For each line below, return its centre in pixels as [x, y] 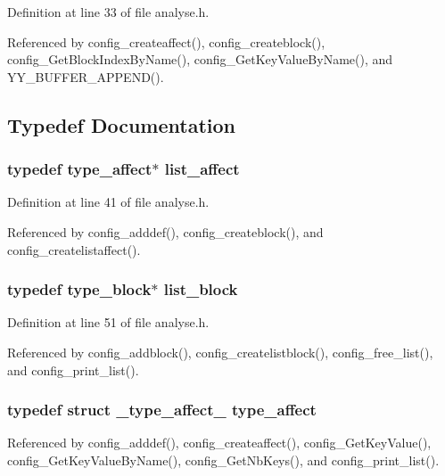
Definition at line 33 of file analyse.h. [108, 12]
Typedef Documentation [121, 124]
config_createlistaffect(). [74, 249]
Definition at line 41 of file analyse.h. [108, 202]
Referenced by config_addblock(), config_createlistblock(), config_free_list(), [220, 352]
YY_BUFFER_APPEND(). [86, 76]
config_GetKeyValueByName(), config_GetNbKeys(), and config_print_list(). [223, 460]
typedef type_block [79, 289]
